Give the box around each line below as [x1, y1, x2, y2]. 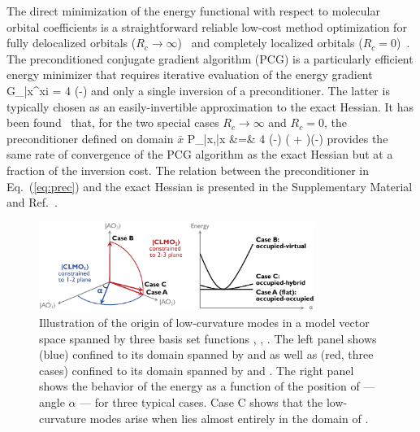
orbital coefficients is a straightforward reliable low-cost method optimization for [6, 18, 407, 35]
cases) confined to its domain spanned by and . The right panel [39, 361, 354, 378]
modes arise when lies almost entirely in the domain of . [89, 409, 369, 426]
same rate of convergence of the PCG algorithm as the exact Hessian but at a [6, 146, 393, 163]
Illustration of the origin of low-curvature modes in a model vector [39, 313, 370, 330]
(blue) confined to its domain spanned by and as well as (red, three [39, 346, 374, 363]
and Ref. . [6, 194, 58, 211]
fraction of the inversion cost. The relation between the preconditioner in [6, 161, 370, 178]
